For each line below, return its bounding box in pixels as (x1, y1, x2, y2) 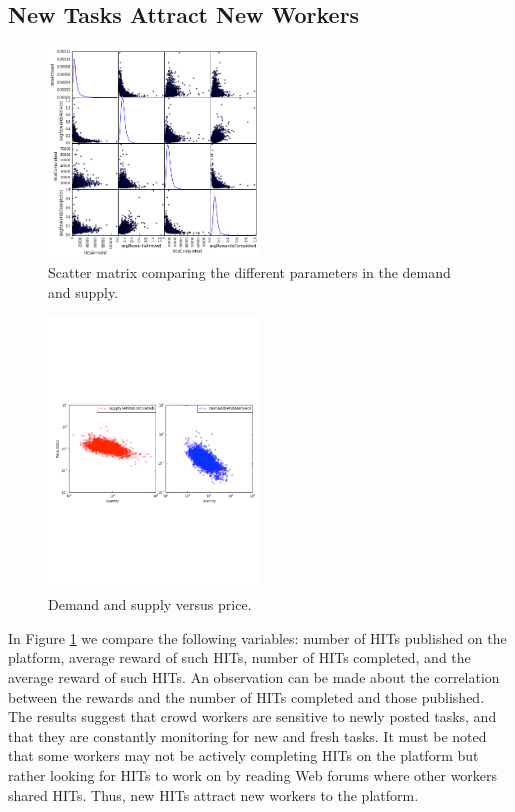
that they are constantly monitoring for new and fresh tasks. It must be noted (8, 725, 487, 746)
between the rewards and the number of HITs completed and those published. (8, 686, 485, 707)
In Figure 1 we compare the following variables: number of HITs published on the (8, 627, 507, 648)
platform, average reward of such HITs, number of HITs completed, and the (8, 647, 471, 668)
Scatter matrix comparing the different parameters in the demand (48, 261, 451, 282)
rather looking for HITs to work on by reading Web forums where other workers (8, 764, 498, 785)
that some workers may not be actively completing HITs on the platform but (8, 745, 479, 766)
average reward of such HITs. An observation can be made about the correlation (8, 666, 500, 687)
